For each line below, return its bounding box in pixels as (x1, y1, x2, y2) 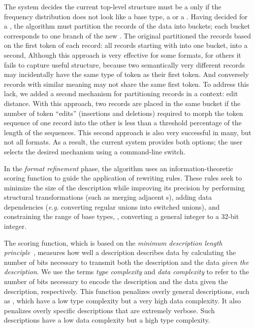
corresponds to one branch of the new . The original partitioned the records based (4, 30, 251, 40)
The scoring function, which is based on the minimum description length (4, 237, 223, 248)
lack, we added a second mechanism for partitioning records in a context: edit (4, 88, 238, 99)
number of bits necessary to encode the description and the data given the (4, 276, 228, 287)
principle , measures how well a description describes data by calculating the (4, 247, 236, 257)
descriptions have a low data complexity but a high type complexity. (4, 315, 210, 325)
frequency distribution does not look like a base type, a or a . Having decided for (4, 11, 248, 21)
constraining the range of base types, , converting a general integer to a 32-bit (4, 211, 239, 221)
